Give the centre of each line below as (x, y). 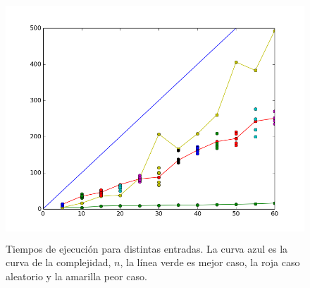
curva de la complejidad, (58, 262)
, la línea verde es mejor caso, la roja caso (210, 262)
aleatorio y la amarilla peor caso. (76, 276)
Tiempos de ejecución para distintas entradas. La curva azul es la (147, 248)
